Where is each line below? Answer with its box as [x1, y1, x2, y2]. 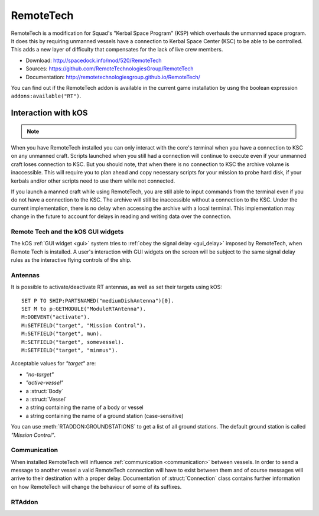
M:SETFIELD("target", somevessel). [21, 339, 125, 345]
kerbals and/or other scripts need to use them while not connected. [11, 177, 175, 184]
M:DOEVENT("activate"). [21, 314, 90, 320]
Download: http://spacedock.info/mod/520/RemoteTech [25, 57, 162, 64]
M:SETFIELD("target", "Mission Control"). [21, 322, 147, 329]
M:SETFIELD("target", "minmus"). [21, 347, 118, 353]
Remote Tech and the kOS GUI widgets [11, 228, 124, 236]
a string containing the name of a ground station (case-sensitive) [25, 412, 184, 419]
